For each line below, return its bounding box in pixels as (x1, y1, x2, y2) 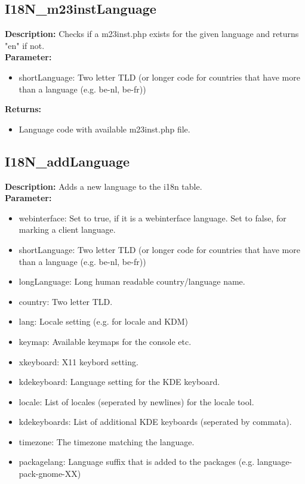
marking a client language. (19, 223, 116, 236)
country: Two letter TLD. (19, 295, 113, 307)
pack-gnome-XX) (19, 467, 81, 480)
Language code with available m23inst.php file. (19, 122, 190, 135)
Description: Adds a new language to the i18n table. (5, 180, 202, 192)
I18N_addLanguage (5, 152, 130, 170)
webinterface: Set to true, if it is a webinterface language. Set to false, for (19, 211, 286, 224)
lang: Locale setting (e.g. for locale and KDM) (19, 315, 189, 328)
